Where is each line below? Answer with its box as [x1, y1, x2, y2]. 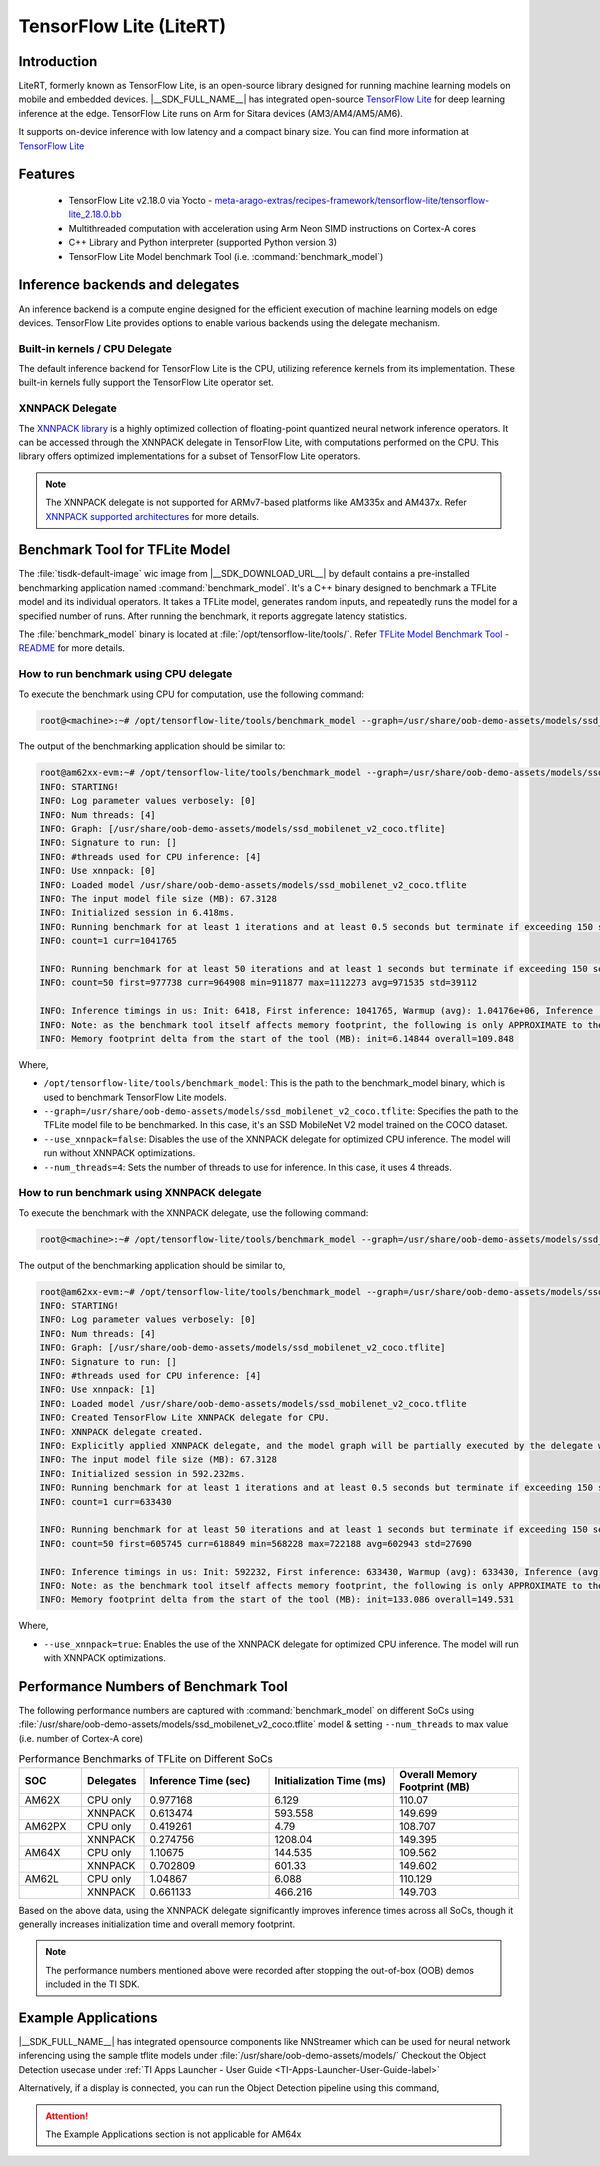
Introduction [18, 53, 98, 70]
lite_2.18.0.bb [68, 208, 122, 220]
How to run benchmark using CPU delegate [18, 667, 233, 681]
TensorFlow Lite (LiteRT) [18, 15, 227, 37]
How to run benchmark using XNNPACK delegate [18, 1186, 262, 1200]
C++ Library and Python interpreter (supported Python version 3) [68, 236, 338, 249]
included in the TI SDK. [45, 1978, 140, 1990]
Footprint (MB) [398, 1780, 470, 1794]
